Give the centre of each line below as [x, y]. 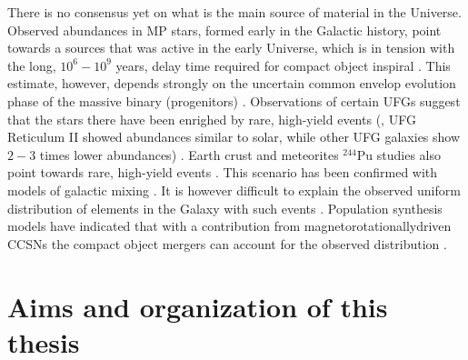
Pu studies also [399, 154]
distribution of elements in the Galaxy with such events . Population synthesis [225, 208]
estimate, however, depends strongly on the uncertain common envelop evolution [232, 83]
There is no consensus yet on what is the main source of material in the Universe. [234, 12]
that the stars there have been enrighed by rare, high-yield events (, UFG [212, 119]
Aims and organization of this [198, 306]
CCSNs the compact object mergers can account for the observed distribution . [227, 243]
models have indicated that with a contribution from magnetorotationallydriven [229, 226]
